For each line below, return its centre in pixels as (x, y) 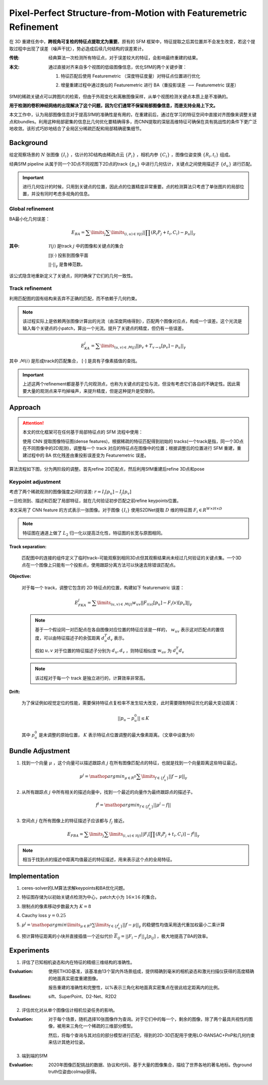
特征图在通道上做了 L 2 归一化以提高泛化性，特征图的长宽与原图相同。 (94, 533)
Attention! (33, 423)
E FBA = (75, 835)
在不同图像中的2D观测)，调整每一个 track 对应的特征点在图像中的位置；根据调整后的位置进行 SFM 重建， (130, 448)
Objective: (20, 576)
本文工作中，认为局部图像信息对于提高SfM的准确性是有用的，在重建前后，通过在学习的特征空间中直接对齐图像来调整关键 (133, 115)
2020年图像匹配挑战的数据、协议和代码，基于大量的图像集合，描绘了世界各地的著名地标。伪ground (150, 1065)
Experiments (29, 950)
